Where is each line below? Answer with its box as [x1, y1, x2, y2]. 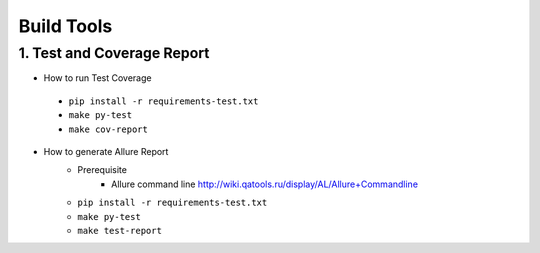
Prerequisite [77, 164, 127, 176]
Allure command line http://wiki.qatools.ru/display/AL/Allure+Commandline [111, 178, 419, 190]
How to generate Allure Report [43, 145, 169, 157]
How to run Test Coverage [43, 72, 152, 84]
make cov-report [68, 123, 149, 135]
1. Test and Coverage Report [18, 44, 210, 62]
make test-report [77, 225, 162, 236]
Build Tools [18, 15, 113, 37]
